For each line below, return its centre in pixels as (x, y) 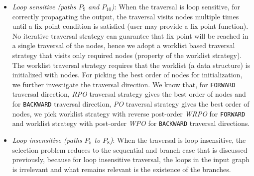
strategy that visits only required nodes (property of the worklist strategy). (127, 55)
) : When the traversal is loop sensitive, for (176, 6)
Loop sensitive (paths (44, 6)
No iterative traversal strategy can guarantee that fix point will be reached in (130, 35)
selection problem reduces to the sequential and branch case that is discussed (130, 149)
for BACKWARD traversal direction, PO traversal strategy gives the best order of (131, 104)
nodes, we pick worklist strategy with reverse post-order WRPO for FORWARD (129, 113)
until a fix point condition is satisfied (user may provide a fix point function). (130, 26)
